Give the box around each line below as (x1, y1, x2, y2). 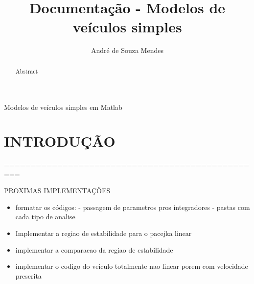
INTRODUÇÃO (4, 131, 115, 151)
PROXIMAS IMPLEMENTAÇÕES (4, 185, 111, 196)
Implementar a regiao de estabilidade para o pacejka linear (15, 228, 192, 238)
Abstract (15, 67, 38, 75)
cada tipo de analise (15, 211, 75, 222)
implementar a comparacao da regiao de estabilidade (15, 244, 173, 255)
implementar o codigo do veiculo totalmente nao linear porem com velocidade (15, 261, 248, 271)
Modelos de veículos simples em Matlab (4, 102, 122, 112)
